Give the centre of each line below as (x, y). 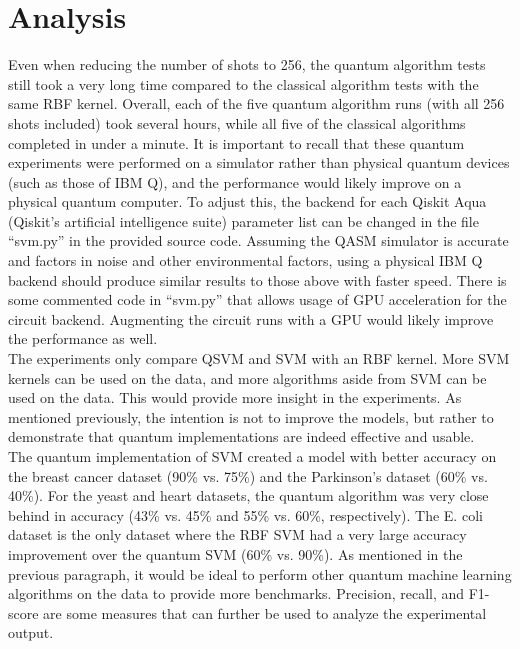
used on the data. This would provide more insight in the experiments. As (235, 397)
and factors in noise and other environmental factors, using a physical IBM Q (245, 260)
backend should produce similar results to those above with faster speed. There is (257, 279)
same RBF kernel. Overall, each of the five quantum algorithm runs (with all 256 (256, 103)
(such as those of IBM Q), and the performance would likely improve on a (235, 181)
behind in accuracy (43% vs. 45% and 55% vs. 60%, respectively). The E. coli (245, 514)
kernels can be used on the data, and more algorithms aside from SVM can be (247, 377)
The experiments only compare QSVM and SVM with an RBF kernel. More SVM (259, 358)
